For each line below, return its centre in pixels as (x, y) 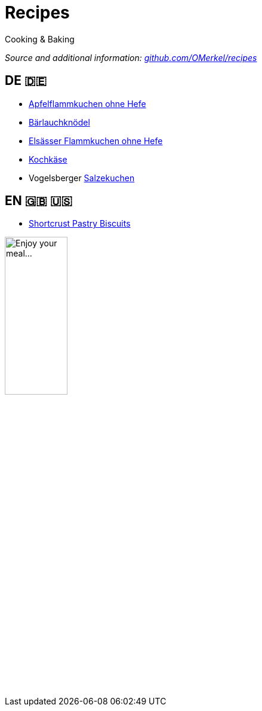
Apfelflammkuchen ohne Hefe (87, 103)
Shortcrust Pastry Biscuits (80, 224)
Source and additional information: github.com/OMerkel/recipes (131, 57)
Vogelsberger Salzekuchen (82, 178)
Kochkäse (48, 159)
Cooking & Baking (40, 39)
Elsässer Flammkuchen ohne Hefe (96, 141)
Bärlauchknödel (59, 122)
